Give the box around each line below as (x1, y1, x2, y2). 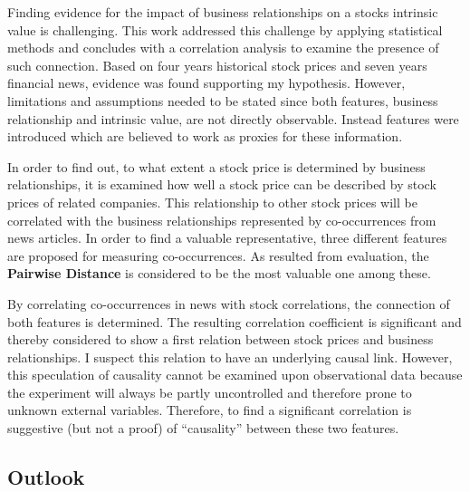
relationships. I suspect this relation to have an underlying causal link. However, (7, 347, 453, 366)
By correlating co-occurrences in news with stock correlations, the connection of (7, 294, 450, 313)
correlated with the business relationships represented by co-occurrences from (7, 210, 436, 229)
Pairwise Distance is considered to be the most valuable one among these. (7, 264, 431, 283)
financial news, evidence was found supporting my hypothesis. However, (7, 73, 406, 92)
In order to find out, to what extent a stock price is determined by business (7, 157, 426, 176)
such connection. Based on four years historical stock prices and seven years (7, 55, 427, 74)
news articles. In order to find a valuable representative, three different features (7, 228, 447, 247)
